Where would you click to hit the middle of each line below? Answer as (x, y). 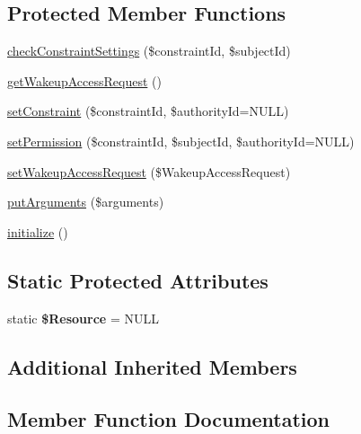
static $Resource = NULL (83, 318)
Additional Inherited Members (152, 366)
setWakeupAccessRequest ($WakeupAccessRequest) (149, 171)
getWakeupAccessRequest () (84, 80)
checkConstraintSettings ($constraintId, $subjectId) (149, 51)
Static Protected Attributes (138, 280)
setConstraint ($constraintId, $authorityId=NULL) (148, 111)
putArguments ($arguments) (86, 202)
